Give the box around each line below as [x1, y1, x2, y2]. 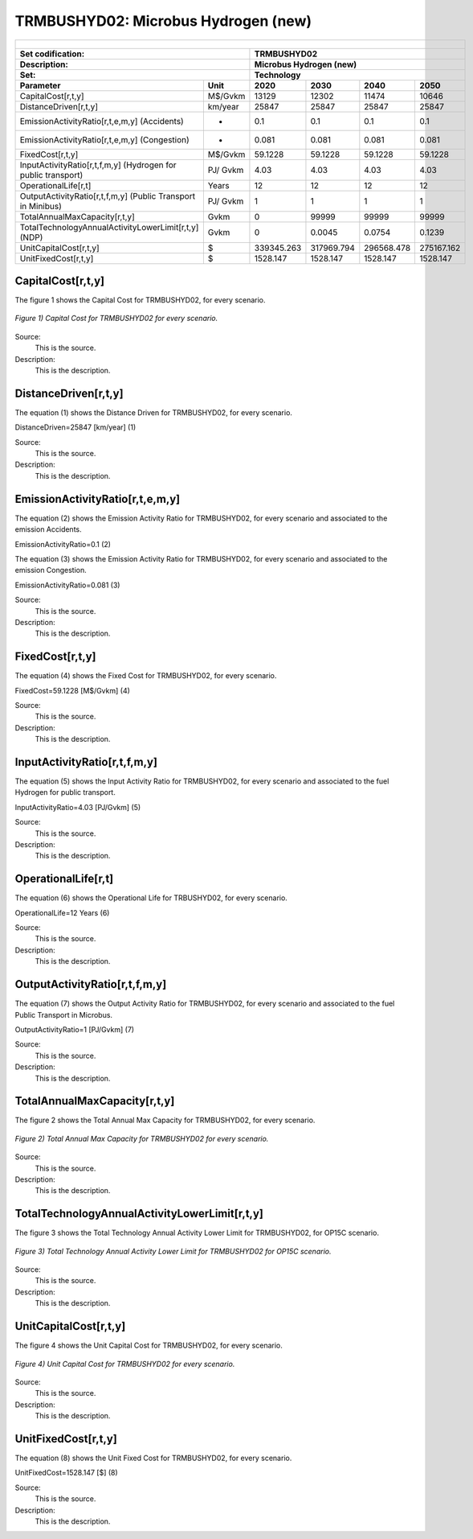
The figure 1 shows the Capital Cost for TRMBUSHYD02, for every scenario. [14, 295, 266, 305]
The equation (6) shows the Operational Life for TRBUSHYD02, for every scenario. [14, 893, 288, 903]
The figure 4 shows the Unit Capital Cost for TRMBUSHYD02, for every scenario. [14, 1340, 283, 1351]
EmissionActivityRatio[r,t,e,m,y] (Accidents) [19, 115, 184, 126]
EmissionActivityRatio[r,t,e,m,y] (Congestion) [19, 134, 190, 145]
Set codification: [19, 48, 85, 60]
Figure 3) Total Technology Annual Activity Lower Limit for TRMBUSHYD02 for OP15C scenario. [14, 1246, 332, 1256]
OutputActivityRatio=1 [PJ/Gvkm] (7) [14, 1024, 135, 1034]
